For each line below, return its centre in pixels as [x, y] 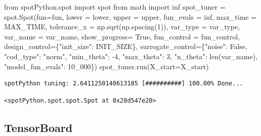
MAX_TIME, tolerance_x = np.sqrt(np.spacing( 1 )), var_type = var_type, [122, 27]
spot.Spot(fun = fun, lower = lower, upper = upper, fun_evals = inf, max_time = [130, 16]
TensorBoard [38, 127]
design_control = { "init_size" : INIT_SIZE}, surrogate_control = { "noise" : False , [126, 46]
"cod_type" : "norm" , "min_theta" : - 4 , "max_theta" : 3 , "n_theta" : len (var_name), [131, 56]
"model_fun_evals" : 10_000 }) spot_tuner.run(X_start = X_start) [106, 66]
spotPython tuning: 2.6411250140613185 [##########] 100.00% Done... [124, 84]
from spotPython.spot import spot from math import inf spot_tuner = [115, 7]
